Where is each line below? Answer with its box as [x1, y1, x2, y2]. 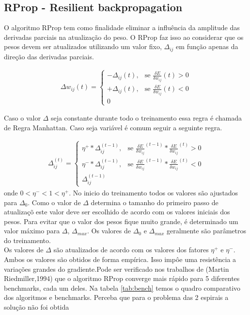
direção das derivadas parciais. [4, 51, 94, 61]
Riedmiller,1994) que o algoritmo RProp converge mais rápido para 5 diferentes [4, 273, 240, 283]
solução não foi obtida [4, 302, 69, 312]
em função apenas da [176, 41, 238, 52]
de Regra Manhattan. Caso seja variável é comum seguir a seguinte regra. [4, 122, 222, 132]
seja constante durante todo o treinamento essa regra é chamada [50, 113, 242, 123]
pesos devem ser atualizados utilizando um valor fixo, [4, 41, 162, 52]
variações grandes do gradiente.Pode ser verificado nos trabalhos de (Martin [4, 263, 229, 274]
